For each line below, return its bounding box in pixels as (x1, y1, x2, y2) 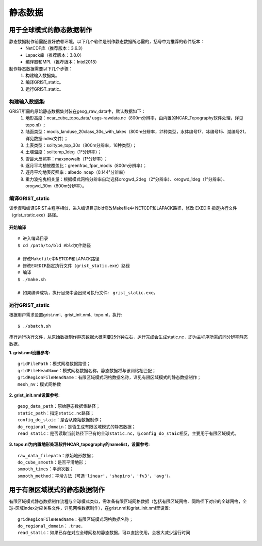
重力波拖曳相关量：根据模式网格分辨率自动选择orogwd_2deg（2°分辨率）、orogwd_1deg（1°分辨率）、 (25, 176, 228, 182)
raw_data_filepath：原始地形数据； (17, 453, 96, 458)
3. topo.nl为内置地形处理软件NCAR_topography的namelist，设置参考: (9, 442, 150, 447)
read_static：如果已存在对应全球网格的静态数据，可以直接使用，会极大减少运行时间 (17, 530, 190, 536)
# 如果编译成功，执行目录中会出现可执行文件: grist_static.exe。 (17, 290, 158, 296)
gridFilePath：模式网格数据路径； (17, 361, 91, 366)
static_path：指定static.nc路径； (17, 410, 95, 416)
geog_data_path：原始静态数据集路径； (17, 403, 100, 409)
